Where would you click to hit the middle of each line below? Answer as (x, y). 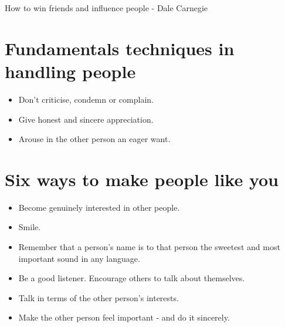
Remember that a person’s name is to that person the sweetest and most (149, 247)
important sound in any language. (79, 258)
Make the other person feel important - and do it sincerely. (124, 317)
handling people (70, 71)
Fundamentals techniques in (120, 48)
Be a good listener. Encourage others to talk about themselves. (132, 278)
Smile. (30, 227)
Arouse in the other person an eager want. (94, 139)
